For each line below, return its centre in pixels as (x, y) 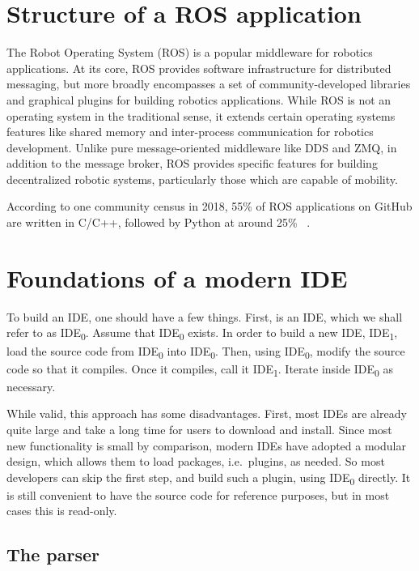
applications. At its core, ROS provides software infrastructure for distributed (199, 68)
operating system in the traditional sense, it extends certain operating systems (201, 115)
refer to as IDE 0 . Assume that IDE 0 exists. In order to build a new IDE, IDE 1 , (202, 334)
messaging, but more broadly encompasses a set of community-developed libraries (209, 84)
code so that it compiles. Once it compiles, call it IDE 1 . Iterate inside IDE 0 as (200, 369)
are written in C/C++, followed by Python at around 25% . (159, 222)
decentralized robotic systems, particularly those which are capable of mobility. (202, 179)
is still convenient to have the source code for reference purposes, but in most (198, 494)
